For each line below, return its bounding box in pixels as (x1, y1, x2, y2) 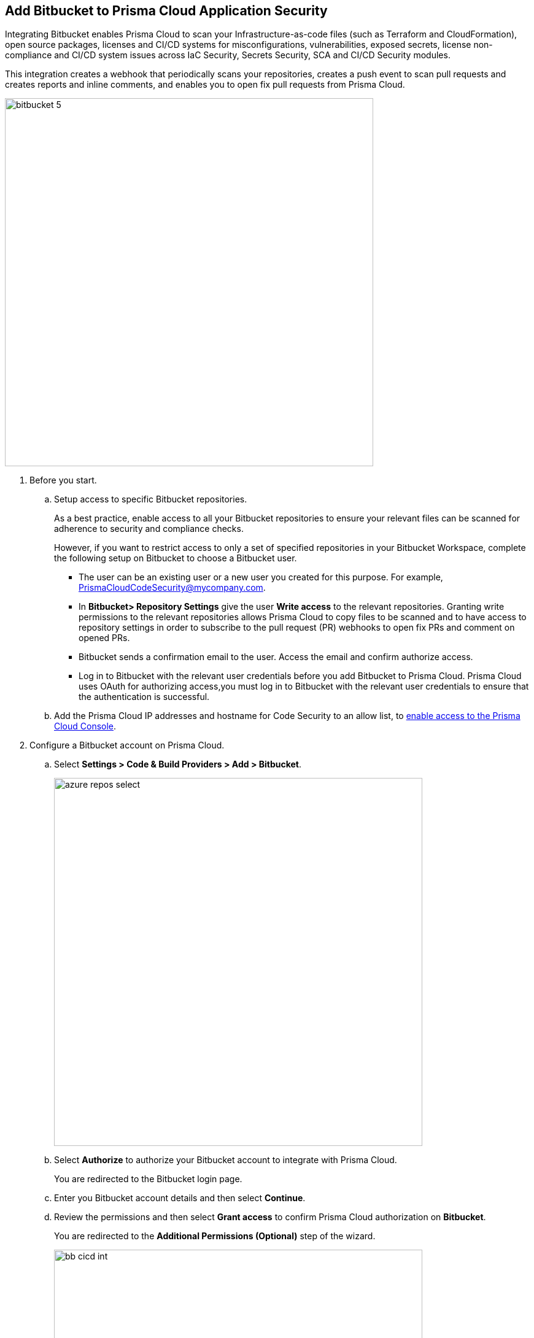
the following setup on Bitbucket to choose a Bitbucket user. (54, 553, 297, 564)
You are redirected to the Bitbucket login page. (54, 1174, 242, 1185)
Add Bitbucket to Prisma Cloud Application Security (5, 3, 328, 18)
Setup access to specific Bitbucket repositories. (54, 494, 247, 505)
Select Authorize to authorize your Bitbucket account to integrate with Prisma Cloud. (54, 1155, 397, 1166)
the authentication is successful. (79, 691, 210, 702)
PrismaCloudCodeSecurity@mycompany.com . (79, 582, 266, 593)
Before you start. (29, 475, 97, 486)
